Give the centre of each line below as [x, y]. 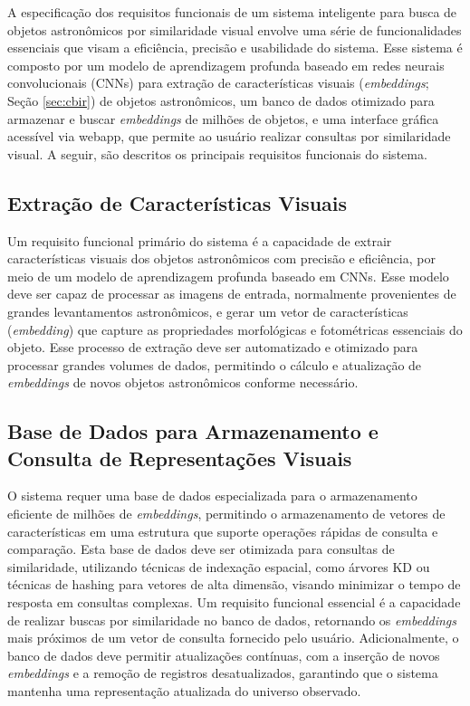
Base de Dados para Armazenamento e [193, 431]
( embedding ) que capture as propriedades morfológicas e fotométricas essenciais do [235, 329]
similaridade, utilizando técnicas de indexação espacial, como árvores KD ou [219, 566]
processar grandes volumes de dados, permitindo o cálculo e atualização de [215, 364]
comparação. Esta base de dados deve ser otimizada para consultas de [201, 549]
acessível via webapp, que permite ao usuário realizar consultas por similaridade [229, 136]
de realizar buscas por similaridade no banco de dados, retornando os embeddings [232, 620]
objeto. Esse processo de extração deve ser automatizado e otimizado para [213, 347]
